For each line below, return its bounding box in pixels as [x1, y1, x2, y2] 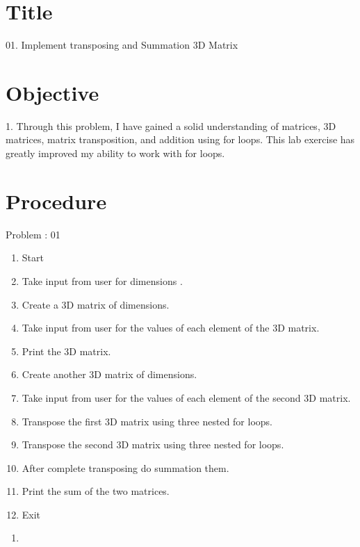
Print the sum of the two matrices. [22, 484, 170, 498]
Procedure [6, 186, 107, 215]
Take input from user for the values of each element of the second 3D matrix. [22, 390, 351, 405]
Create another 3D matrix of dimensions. [22, 367, 197, 382]
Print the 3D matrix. [22, 343, 111, 358]
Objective [6, 78, 99, 106]
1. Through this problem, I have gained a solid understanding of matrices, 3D [6, 118, 336, 133]
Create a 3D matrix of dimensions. [22, 297, 170, 311]
